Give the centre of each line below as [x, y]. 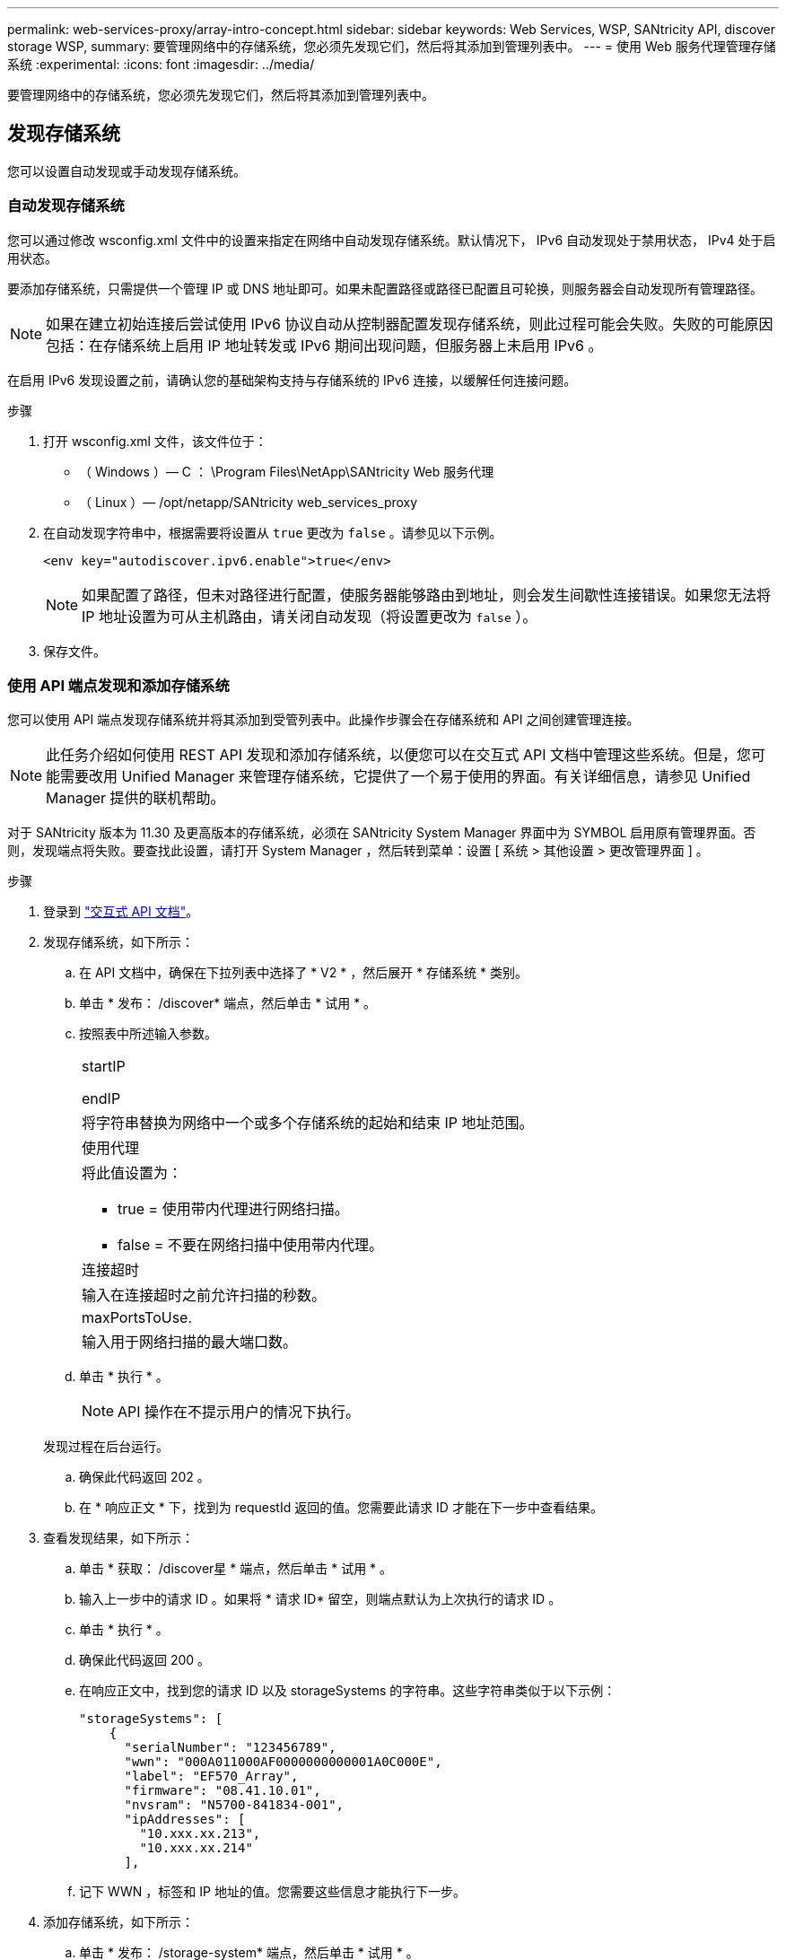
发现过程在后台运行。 [106, 1447]
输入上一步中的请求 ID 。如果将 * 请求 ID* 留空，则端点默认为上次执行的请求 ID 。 [320, 1599]
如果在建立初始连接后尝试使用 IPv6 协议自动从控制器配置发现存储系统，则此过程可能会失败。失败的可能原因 [410, 324]
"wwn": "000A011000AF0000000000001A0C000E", [283, 1762]
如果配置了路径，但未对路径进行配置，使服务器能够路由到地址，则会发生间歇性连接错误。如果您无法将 [427, 595]
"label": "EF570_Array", [211, 1776]
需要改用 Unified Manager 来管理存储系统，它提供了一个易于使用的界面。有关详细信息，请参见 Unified [406, 777]
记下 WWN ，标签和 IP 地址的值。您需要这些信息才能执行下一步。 [272, 1892]
